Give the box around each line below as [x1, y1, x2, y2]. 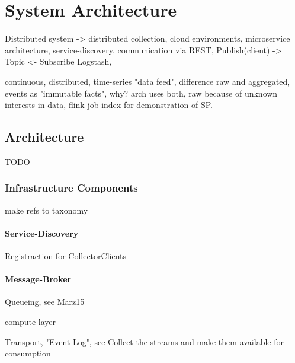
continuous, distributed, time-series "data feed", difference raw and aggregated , [5, 75, 290, 87]
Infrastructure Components [5, 180, 138, 195]
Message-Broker [5, 273, 72, 285]
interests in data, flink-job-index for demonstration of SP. [5, 98, 213, 111]
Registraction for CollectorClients [5, 250, 127, 262]
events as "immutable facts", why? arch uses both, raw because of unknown [5, 87, 278, 99]
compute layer [5, 316, 56, 328]
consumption [5, 347, 51, 359]
